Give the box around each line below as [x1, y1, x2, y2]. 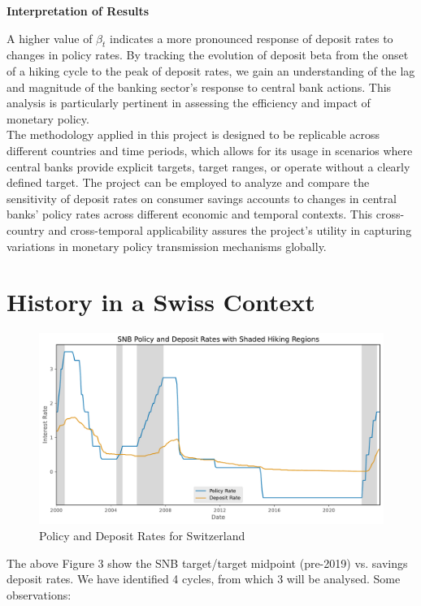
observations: [7, 586, 72, 603]
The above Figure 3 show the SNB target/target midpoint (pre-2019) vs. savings [7, 554, 408, 571]
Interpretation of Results [7, 2, 150, 19]
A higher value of [7, 29, 93, 46]
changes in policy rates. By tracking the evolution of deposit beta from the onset [7, 46, 409, 63]
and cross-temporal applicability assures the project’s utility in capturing [48, 221, 412, 238]
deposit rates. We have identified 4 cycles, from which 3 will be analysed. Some [7, 570, 401, 587]
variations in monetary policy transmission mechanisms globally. [7, 237, 327, 254]
